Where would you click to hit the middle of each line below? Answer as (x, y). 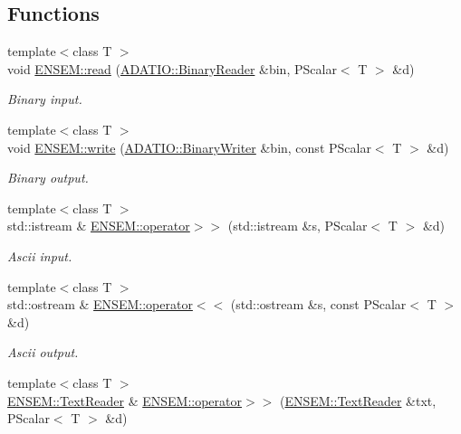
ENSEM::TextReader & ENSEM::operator (125, 400)
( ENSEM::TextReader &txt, (358, 400)
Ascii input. (40, 255)
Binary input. (45, 99)
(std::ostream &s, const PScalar (318, 304)
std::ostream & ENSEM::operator (100, 304)
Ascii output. (43, 352)
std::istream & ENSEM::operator (99, 226)
